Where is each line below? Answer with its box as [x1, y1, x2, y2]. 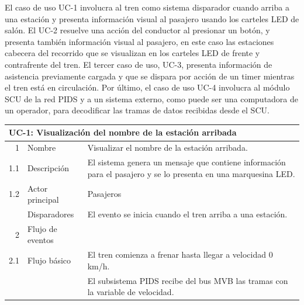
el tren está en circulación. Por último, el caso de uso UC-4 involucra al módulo [5, 81, 290, 93]
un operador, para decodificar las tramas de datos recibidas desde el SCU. [5, 104, 270, 116]
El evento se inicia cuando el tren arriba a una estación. [87, 208, 288, 220]
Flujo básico [27, 254, 71, 266]
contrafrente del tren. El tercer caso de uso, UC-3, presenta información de [5, 58, 272, 70]
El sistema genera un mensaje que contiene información [87, 156, 286, 168]
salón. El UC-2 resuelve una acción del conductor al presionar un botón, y [5, 24, 270, 36]
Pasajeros [87, 188, 122, 200]
